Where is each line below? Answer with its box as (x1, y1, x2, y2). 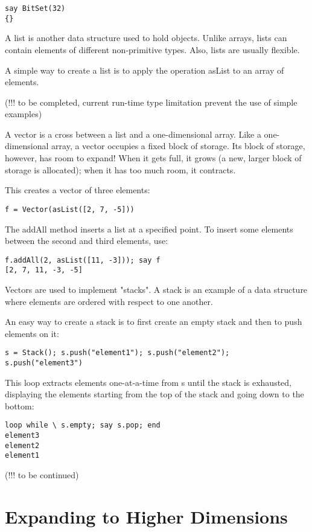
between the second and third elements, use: (5, 234, 168, 247)
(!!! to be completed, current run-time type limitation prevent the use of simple (5, 95, 298, 108)
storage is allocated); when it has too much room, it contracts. (5, 163, 236, 176)
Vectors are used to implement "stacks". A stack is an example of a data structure (5, 283, 308, 295)
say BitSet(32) (5, 4, 66, 13)
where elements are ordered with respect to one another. (5, 295, 213, 307)
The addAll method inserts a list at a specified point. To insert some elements (5, 222, 293, 235)
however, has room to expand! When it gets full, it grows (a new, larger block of (5, 152, 302, 164)
